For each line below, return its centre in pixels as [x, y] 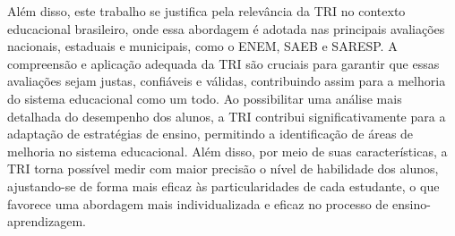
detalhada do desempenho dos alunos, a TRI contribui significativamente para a [227, 116]
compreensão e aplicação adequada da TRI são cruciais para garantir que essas [223, 63]
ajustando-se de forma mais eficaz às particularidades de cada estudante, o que [223, 185]
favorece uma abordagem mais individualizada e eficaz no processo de [198, 203]
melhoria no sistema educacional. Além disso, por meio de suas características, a [227, 151]
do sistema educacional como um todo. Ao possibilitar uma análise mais [205, 98]
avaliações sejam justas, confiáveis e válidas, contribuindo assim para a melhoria [227, 81]
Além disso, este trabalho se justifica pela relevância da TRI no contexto [206, 11]
